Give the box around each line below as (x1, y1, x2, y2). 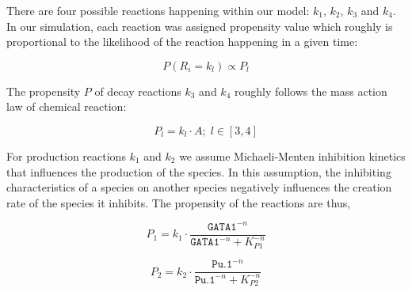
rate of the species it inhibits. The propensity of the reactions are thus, (6, 194, 351, 210)
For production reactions (6, 147, 126, 164)
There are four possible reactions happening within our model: (6, 2, 310, 18)
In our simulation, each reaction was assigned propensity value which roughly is (6, 17, 393, 34)
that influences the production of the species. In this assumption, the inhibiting (6, 163, 391, 180)
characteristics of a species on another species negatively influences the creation (6, 179, 392, 195)
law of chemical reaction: (6, 98, 127, 115)
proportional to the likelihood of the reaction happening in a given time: (6, 33, 358, 50)
